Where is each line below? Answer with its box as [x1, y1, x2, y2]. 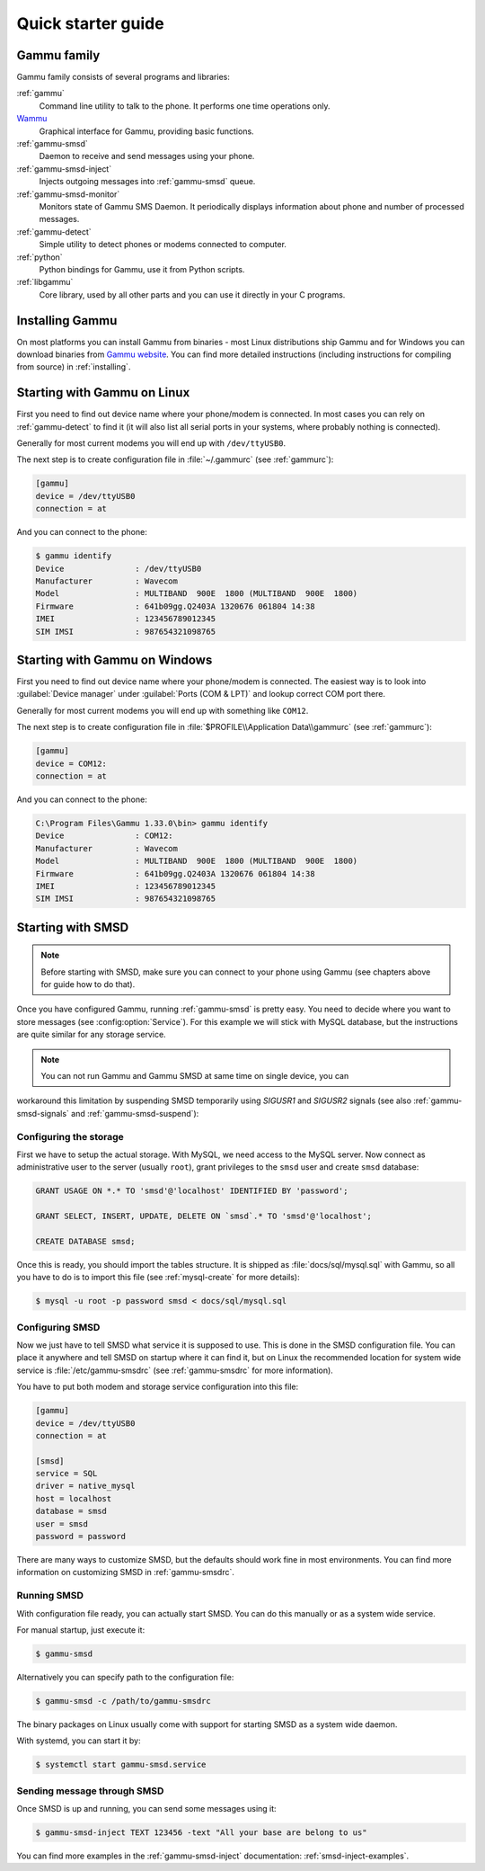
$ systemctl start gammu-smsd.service [35, 1760, 207, 1770]
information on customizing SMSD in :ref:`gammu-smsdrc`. [16, 1567, 235, 1578]
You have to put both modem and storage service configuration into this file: [16, 1381, 299, 1393]
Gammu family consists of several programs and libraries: [16, 72, 231, 83]
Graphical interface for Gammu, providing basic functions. [39, 126, 255, 137]
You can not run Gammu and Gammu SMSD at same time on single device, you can [40, 1071, 349, 1082]
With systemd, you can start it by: [16, 1735, 141, 1746]
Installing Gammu [16, 313, 118, 328]
